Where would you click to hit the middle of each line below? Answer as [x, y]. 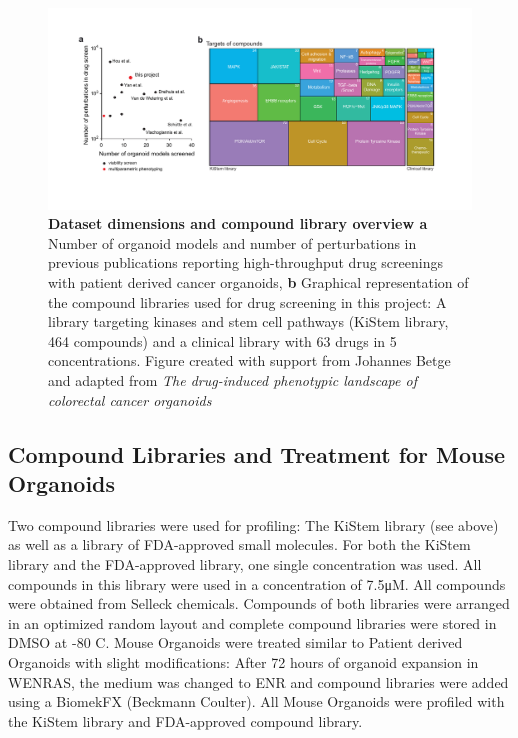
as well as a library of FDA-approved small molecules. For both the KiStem [239, 544]
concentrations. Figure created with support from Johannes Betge [249, 360]
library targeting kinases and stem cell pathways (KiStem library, [248, 321]
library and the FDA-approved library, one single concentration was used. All [245, 563]
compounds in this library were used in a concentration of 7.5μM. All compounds [257, 583]
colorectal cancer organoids [130, 399]
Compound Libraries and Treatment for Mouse [257, 453]
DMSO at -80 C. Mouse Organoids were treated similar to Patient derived [235, 642]
